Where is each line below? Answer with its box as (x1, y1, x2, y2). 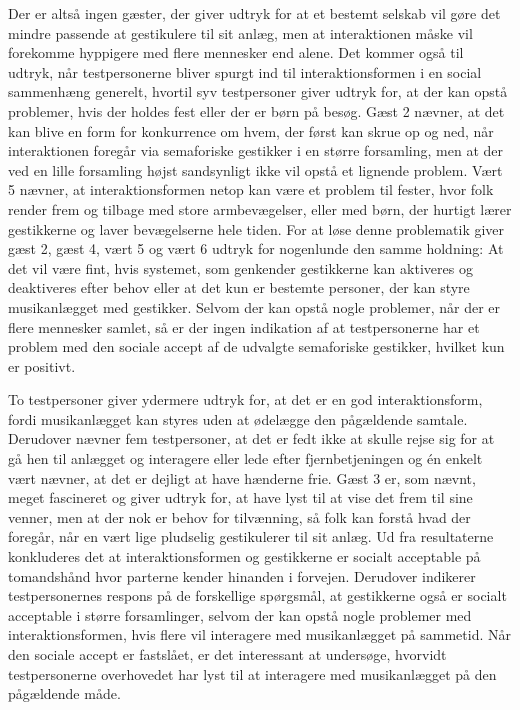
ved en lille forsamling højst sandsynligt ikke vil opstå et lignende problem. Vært (8, 159, 503, 180)
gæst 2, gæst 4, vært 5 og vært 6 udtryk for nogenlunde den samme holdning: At (8, 238, 504, 259)
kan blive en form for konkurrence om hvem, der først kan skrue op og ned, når (8, 120, 494, 141)
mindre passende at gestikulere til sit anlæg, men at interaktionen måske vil (8, 22, 473, 43)
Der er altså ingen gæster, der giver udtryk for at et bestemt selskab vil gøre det (8, 3, 501, 23)
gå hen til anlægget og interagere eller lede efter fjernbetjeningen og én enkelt (8, 448, 483, 469)
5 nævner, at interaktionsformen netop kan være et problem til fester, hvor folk (8, 179, 494, 200)
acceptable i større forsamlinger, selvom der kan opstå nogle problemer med (8, 604, 472, 625)
